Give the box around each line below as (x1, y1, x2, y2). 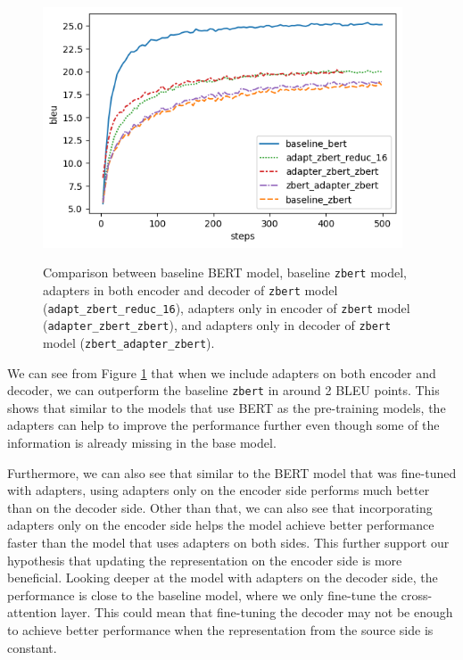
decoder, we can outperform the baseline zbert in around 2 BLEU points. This (7, 381, 440, 400)
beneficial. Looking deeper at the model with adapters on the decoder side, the (7, 568, 438, 587)
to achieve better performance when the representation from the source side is (7, 621, 434, 639)
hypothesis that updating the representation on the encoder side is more (7, 550, 402, 569)
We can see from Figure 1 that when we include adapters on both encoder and (7, 363, 436, 382)
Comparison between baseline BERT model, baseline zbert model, (43, 263, 408, 282)
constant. (7, 638, 57, 656)
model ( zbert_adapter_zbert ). (43, 333, 215, 351)
